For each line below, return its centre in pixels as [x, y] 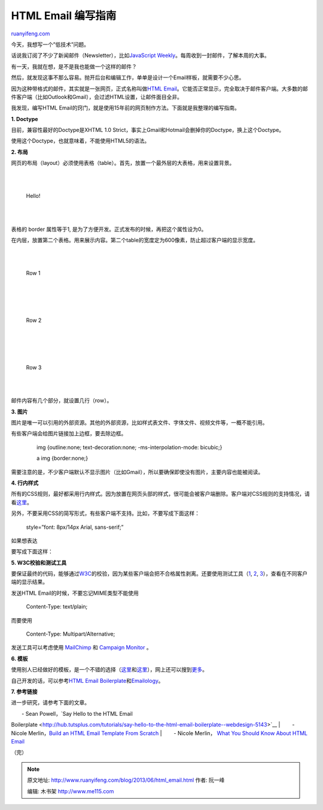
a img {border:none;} [62, 458]
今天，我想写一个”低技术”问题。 [50, 44]
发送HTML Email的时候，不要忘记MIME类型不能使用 [75, 593]
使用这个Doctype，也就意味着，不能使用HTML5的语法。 [80, 141]
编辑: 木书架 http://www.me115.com [71, 791]
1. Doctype [25, 119]
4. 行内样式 [25, 483]
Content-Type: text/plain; [57, 607]
